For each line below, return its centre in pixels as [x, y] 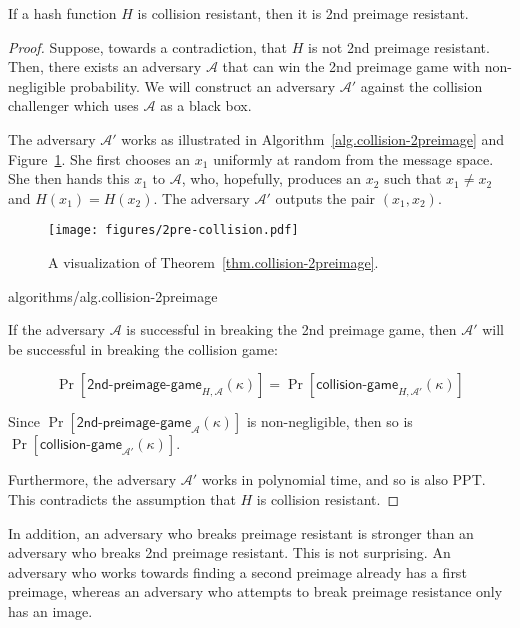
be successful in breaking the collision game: [143, 348]
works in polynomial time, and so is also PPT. [343, 479]
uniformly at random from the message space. [353, 158]
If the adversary [56, 329]
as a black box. [206, 105]
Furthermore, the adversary [92, 479]
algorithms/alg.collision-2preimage [113, 295]
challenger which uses [73, 105]
